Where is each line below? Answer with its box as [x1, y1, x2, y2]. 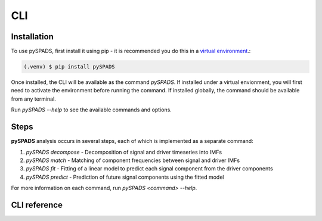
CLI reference [11, 200, 63, 210]
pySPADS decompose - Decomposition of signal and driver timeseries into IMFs [26, 148, 222, 155]
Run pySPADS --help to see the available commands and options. [11, 106, 172, 113]
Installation [11, 32, 54, 42]
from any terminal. [11, 95, 56, 102]
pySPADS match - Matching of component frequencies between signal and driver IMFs [26, 157, 240, 164]
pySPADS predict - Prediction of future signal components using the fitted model [26, 173, 224, 180]
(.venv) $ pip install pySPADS [23, 63, 116, 70]
